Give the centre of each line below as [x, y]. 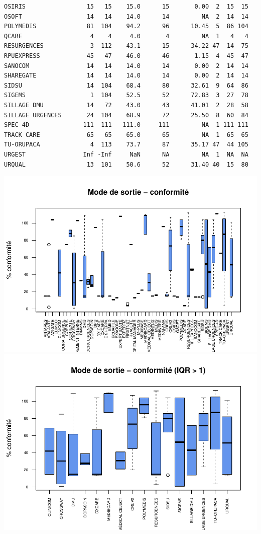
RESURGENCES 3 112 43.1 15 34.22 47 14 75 [126, 46]
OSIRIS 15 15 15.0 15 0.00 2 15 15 [126, 7]
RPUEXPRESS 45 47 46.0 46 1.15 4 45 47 [126, 56]
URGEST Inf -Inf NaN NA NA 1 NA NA [126, 154]
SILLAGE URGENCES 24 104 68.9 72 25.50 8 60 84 [126, 115]
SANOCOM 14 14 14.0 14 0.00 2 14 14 [126, 66]
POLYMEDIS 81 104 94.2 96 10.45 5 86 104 [126, 26]
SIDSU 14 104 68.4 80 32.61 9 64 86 [126, 85]
